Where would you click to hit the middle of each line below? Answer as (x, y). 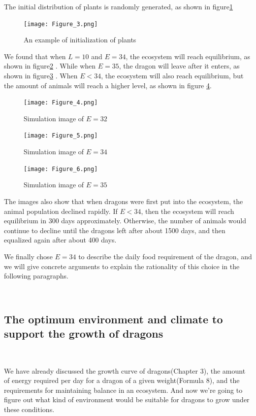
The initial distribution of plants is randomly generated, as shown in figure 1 (118, 6)
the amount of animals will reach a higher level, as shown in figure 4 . (108, 85)
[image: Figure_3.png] (61, 24)
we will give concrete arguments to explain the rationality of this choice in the (122, 266)
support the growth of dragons (84, 333)
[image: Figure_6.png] (61, 169)
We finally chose (28, 256)
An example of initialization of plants (80, 40)
